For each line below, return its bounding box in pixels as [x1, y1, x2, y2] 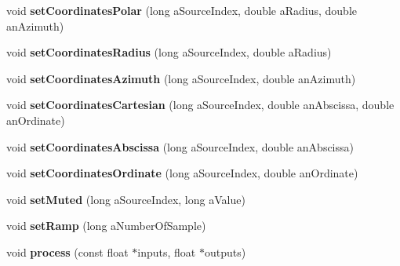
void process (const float [6, 243, 129, 260]
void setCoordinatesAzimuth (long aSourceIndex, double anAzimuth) [6, 70, 356, 86]
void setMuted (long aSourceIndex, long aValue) [6, 191, 245, 207]
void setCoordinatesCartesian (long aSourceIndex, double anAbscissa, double [6, 97, 395, 113]
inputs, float [137, 243, 196, 260]
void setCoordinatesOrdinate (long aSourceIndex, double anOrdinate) [6, 165, 358, 181]
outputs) [204, 243, 246, 260]
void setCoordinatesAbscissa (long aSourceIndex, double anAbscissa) [6, 138, 354, 155]
